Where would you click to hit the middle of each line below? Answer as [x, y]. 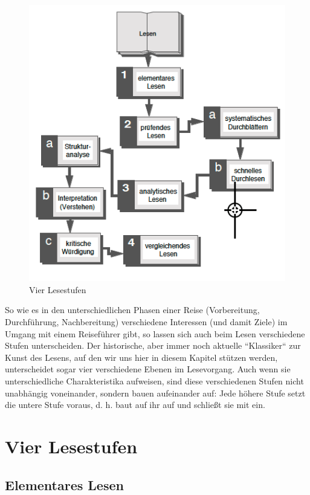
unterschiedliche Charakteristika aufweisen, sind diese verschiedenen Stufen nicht [154, 381]
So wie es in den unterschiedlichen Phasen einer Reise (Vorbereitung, [132, 310]
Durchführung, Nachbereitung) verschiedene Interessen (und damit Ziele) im [146, 322]
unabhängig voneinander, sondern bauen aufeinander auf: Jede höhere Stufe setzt [155, 393]
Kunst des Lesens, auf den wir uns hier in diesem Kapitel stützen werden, [141, 357]
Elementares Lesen [64, 484]
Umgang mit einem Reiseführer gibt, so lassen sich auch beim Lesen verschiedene [155, 333]
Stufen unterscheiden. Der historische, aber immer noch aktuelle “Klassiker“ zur [153, 345]
